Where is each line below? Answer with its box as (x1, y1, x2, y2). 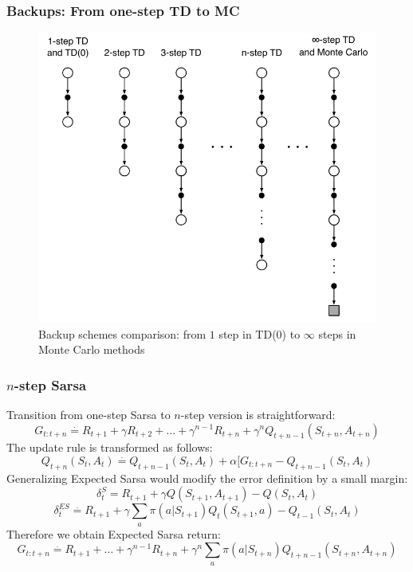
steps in (318, 325, 356, 342)
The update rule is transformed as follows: (6, 439, 213, 456)
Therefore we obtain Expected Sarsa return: (6, 525, 221, 542)
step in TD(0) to (218, 325, 301, 342)
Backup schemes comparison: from (38, 325, 206, 342)
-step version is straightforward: (180, 405, 336, 422)
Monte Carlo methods (38, 341, 145, 358)
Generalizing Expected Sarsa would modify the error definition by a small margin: (6, 469, 408, 486)
